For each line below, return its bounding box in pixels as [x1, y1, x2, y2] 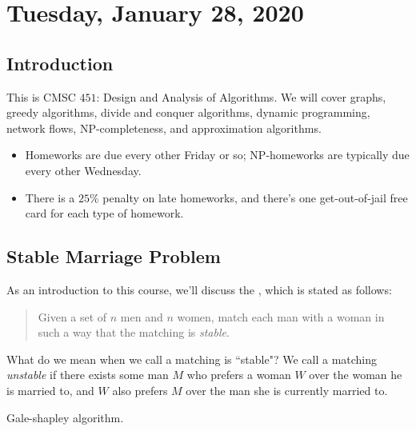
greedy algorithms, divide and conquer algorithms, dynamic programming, [6, 104, 370, 121]
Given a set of [38, 308, 107, 325]
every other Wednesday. [25, 162, 142, 178]
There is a [25, 189, 75, 206]
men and [120, 308, 163, 325]
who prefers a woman [186, 366, 291, 383]
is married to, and [6, 381, 94, 398]
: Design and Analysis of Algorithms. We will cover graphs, [96, 88, 386, 105]
